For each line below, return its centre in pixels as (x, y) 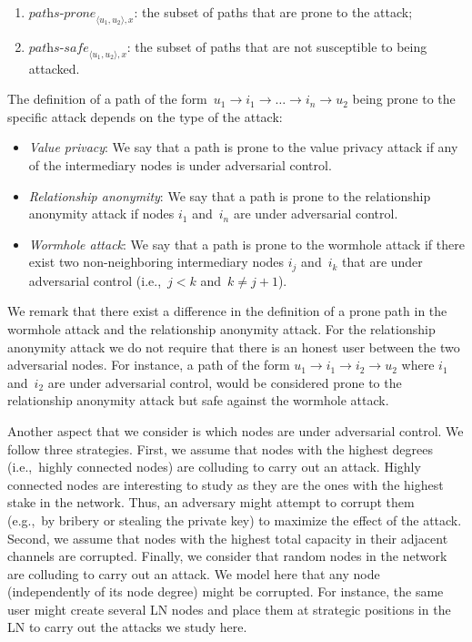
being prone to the (404, 99)
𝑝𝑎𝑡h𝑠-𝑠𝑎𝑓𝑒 (59, 48)
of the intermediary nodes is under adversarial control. (180, 164)
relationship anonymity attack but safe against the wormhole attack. (198, 400)
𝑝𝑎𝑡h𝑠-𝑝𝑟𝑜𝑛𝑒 (62, 14)
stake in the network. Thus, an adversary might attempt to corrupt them (211, 502)
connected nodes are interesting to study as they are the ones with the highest (226, 484)
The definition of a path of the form (107, 99)
